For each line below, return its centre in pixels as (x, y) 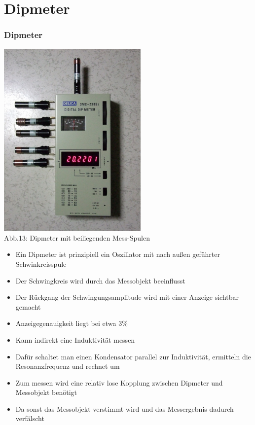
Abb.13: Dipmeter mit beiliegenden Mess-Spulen (77, 237)
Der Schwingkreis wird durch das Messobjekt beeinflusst (100, 280)
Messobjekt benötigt (46, 392)
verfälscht (30, 418)
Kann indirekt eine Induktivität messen (75, 339)
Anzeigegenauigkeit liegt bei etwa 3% (72, 323)
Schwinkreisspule (41, 264)
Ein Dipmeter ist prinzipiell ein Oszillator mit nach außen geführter (118, 254)
